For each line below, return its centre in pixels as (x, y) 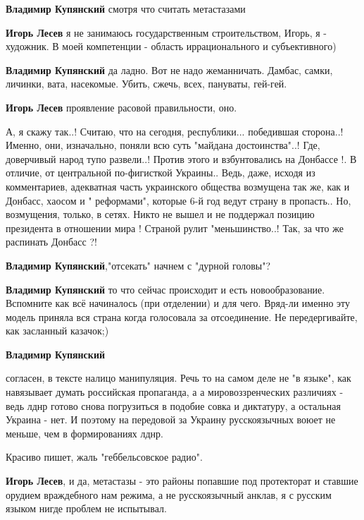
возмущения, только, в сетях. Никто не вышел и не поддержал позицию (160, 214)
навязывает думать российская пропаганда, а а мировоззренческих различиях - (175, 392)
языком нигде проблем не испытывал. (86, 508)
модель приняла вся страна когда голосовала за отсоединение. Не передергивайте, (182, 316)
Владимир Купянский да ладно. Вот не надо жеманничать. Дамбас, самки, (169, 69)
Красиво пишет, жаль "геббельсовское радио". (104, 457)
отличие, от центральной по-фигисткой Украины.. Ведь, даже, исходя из (161, 173)
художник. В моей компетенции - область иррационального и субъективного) (171, 46)
